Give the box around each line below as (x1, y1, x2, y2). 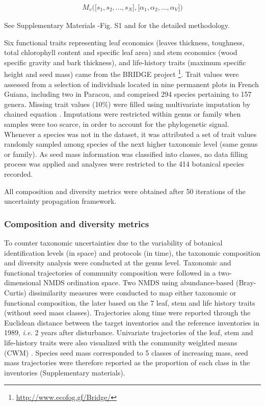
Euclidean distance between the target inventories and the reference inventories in (4, 317, 259, 328)
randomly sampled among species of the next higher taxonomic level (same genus (4, 139, 258, 149)
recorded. (4, 169, 33, 179)
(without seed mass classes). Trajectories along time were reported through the (4, 307, 251, 318)
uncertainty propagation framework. (4, 196, 117, 206)
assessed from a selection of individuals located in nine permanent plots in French (4, 78, 259, 89)
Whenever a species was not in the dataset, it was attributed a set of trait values (4, 128, 257, 139)
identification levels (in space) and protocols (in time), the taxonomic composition (4, 247, 260, 258)
